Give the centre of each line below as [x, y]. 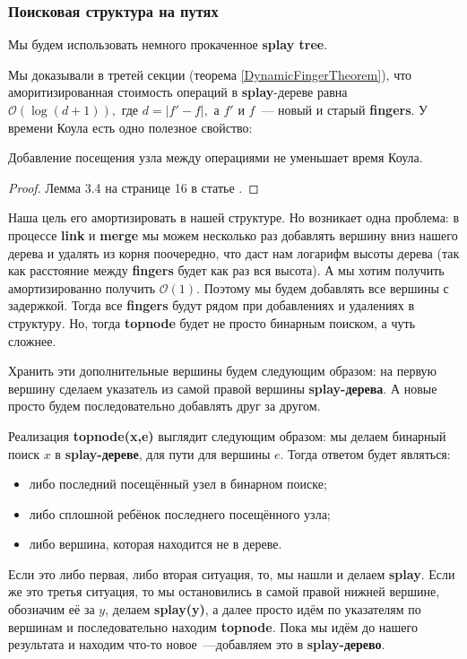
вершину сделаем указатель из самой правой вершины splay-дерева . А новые [223, 388]
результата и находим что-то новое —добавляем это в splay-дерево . [197, 644]
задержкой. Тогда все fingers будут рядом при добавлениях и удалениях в [212, 305]
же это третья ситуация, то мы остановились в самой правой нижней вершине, [224, 591]
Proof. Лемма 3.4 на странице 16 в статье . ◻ [134, 187]
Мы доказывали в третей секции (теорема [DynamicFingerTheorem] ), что [210, 74]
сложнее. [32, 340]
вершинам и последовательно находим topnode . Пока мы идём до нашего [213, 626]
